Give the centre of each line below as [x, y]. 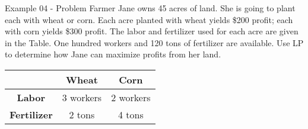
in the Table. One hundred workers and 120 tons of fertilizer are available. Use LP [154, 42]
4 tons [131, 114]
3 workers [82, 97]
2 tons [82, 114]
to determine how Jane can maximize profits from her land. [113, 54]
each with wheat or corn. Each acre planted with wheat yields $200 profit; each [149, 19]
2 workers [131, 97]
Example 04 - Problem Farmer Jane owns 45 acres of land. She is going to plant [150, 8]
